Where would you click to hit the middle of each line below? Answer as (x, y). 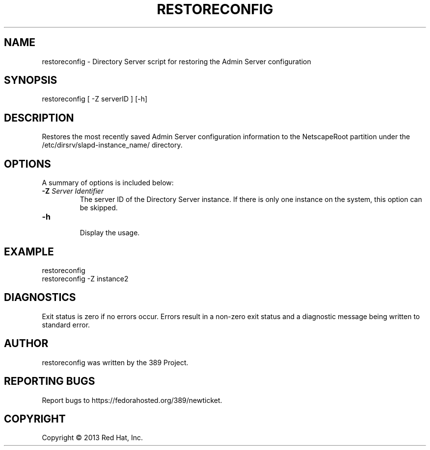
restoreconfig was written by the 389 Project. (115, 362)
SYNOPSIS (31, 80)
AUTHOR (26, 344)
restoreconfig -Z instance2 (85, 278)
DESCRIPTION (39, 118)
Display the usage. (110, 233)
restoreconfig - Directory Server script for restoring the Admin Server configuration (176, 61)
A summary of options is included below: (108, 183)
